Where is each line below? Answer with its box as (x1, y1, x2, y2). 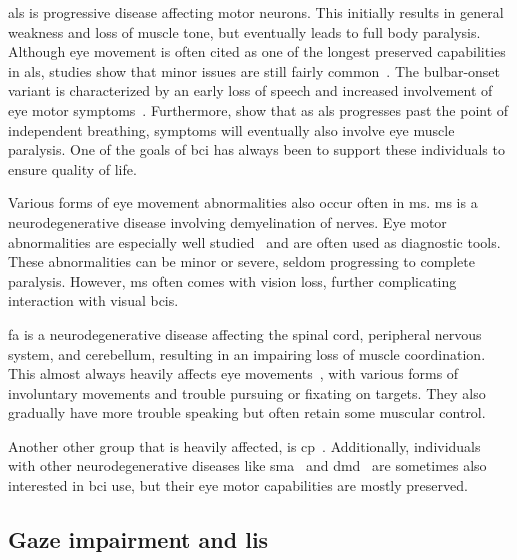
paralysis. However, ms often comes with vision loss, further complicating (8, 270, 457, 291)
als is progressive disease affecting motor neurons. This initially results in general (8, 2, 504, 22)
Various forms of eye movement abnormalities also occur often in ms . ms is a (8, 192, 478, 213)
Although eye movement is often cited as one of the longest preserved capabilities (8, 41, 506, 62)
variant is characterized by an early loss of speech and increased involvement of (8, 80, 493, 101)
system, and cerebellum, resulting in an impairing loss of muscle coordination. (8, 343, 486, 364)
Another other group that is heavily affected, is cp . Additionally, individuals (8, 435, 481, 456)
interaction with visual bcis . (8, 290, 179, 311)
